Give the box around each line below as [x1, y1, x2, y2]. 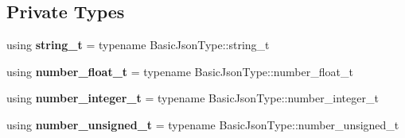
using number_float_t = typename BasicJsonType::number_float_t [6, 63, 353, 79]
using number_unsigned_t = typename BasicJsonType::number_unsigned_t [6, 116, 399, 132]
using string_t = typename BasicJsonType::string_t [6, 36, 270, 53]
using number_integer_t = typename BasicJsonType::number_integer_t [6, 90, 379, 106]
